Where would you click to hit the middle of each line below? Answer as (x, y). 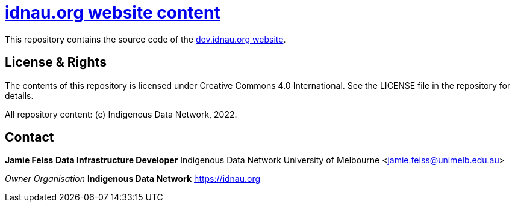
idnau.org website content (113, 13)
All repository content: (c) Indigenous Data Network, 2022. (121, 114)
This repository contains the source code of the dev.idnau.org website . (145, 39)
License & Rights (56, 62)
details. (19, 95)
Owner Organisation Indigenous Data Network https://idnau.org (133, 179)
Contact (30, 137)
